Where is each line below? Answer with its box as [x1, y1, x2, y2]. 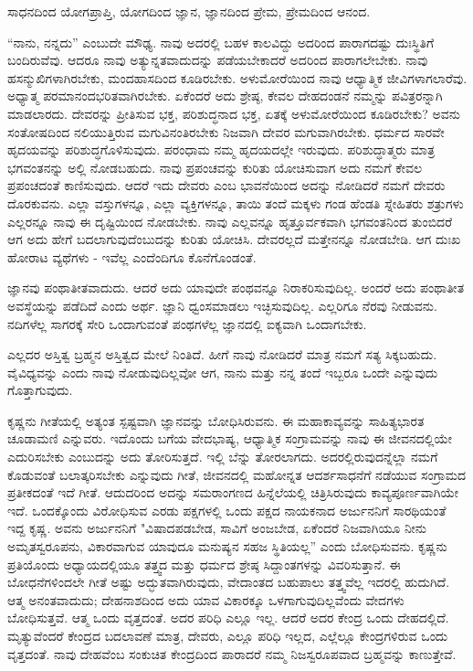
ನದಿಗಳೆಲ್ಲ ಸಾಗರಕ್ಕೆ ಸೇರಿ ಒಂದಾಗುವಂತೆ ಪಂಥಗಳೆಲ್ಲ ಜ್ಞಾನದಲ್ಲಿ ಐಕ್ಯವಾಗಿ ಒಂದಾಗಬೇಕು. [7, 314, 367, 333]
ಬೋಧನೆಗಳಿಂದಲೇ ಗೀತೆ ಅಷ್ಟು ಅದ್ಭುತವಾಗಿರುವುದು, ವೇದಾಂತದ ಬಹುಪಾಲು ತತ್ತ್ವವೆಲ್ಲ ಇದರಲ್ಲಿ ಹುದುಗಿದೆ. [7, 572, 450, 591]
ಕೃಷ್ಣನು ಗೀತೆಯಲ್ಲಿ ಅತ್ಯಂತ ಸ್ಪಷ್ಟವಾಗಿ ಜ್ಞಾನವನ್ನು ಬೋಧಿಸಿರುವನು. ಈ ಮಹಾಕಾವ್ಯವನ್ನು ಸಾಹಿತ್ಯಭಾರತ [7, 410, 425, 430]
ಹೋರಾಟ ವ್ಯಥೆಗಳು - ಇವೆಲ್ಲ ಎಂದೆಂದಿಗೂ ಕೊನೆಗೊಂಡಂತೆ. [7, 247, 257, 266]
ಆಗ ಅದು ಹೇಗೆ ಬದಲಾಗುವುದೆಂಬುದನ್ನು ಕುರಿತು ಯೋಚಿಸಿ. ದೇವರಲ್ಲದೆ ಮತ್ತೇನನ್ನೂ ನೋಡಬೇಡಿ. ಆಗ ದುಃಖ [7, 229, 461, 249]
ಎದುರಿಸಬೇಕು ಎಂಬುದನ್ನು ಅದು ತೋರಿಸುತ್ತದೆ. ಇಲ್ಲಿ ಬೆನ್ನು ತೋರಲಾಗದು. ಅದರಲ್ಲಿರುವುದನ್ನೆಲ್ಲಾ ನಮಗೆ [7, 447, 438, 466]
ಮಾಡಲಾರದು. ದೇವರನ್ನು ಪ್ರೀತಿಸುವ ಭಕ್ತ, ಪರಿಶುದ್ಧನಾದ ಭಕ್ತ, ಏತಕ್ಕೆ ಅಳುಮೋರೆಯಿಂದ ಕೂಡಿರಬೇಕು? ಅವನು [7, 103, 460, 122]
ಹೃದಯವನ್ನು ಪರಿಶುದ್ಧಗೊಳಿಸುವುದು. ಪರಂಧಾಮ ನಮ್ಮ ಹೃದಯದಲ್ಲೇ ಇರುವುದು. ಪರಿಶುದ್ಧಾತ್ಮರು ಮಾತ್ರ [7, 140, 436, 159]
